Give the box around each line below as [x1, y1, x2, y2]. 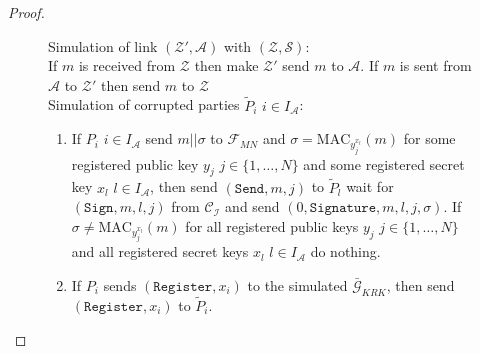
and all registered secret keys [71, 241, 249, 262]
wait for [346, 176, 394, 197]
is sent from [399, 55, 472, 76]
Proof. [8, 2, 45, 22]
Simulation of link [48, 35, 158, 56]
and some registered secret [303, 153, 465, 174]
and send [225, 196, 280, 217]
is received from [78, 55, 176, 76]
